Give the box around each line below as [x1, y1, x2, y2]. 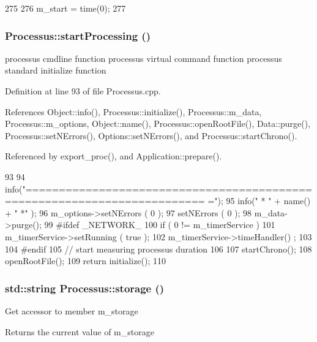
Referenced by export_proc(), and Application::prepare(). [5, 150, 222, 162]
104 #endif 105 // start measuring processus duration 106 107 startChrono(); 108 [5, 242, 312, 255]
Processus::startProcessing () [5, 28, 151, 43]
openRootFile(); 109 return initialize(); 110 [5, 254, 166, 267]
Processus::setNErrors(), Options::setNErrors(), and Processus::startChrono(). [5, 129, 297, 142]
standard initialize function [5, 64, 106, 77]
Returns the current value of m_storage [5, 325, 154, 338]
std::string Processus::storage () [5, 280, 165, 295]
